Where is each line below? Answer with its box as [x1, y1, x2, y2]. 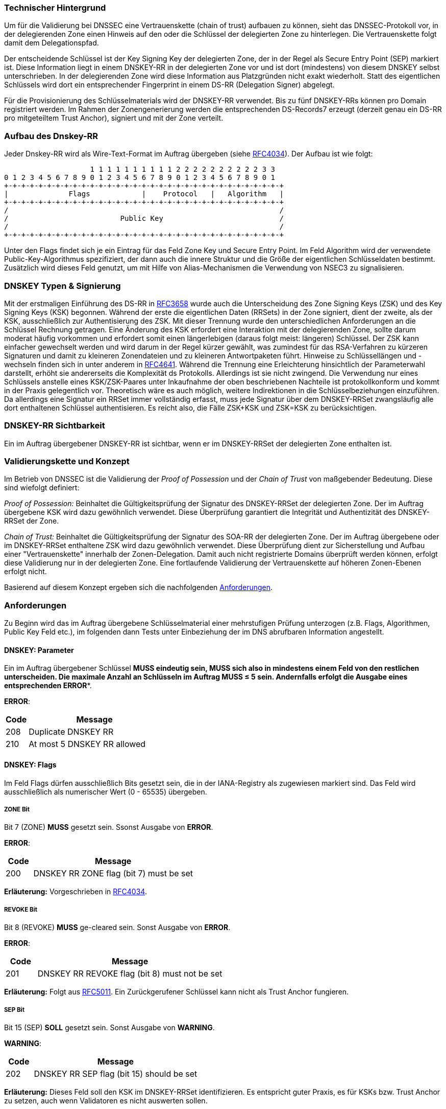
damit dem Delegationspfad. [4, 38, 99, 48]
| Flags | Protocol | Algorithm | [4, 190, 284, 198]
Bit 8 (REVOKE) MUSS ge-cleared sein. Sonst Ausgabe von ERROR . [4, 923, 231, 932]
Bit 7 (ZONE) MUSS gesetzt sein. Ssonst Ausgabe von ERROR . [4, 823, 213, 832]
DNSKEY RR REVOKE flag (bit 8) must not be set [37, 968, 222, 979]
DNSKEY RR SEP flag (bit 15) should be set [34, 1068, 197, 1079]
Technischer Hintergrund [4, 3, 106, 13]
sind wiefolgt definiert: [4, 483, 80, 492]
